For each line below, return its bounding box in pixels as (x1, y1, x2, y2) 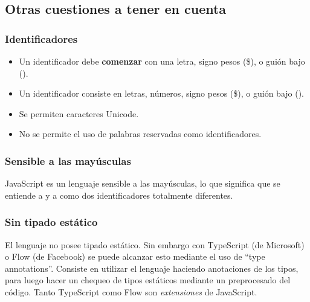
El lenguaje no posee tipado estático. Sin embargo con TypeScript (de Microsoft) (5, 238, 305, 251)
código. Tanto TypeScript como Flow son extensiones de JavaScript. (5, 285, 257, 298)
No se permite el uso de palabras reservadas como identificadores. (19, 127, 262, 140)
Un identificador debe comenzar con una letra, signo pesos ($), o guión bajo (19, 55, 305, 67)
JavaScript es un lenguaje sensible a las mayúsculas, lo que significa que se (5, 177, 280, 190)
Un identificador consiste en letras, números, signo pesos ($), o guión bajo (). (19, 87, 305, 100)
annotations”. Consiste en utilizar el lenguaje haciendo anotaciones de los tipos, (5, 262, 299, 274)
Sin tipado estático (5, 214, 98, 230)
